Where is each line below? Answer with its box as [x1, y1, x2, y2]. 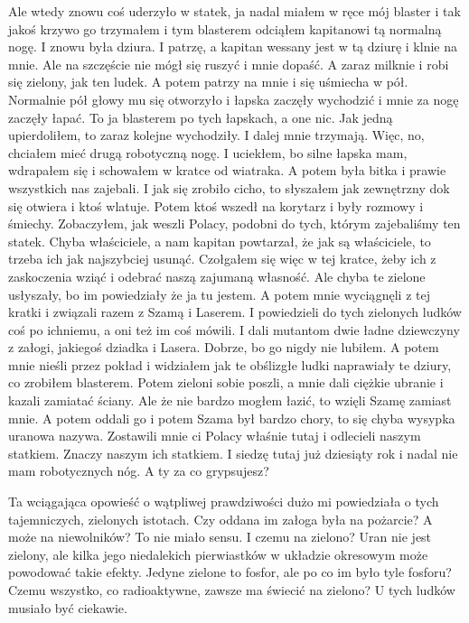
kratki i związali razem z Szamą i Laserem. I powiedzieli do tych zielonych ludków [8, 302, 462, 321]
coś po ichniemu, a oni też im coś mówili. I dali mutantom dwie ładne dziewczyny [8, 320, 460, 339]
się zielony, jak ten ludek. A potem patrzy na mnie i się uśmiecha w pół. [8, 72, 408, 91]
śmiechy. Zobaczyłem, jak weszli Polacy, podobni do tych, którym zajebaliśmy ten [8, 214, 461, 233]
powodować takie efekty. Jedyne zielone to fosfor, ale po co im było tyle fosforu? [8, 563, 452, 581]
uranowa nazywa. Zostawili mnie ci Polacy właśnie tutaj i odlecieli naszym [8, 426, 421, 445]
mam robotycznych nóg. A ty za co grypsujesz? [8, 461, 269, 480]
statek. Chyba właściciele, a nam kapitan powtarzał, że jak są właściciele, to [8, 231, 431, 250]
